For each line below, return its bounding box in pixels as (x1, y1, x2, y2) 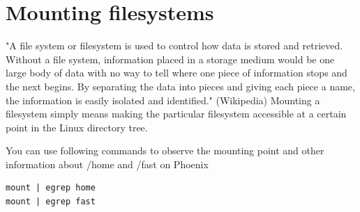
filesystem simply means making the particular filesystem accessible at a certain (6, 106, 347, 121)
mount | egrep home (6, 183, 96, 193)
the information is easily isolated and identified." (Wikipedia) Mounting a (6, 92, 320, 107)
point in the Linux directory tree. (6, 120, 148, 134)
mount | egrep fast (6, 197, 96, 207)
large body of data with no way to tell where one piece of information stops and (6, 65, 347, 80)
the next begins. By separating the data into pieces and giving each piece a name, (6, 79, 355, 93)
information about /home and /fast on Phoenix (6, 156, 209, 171)
